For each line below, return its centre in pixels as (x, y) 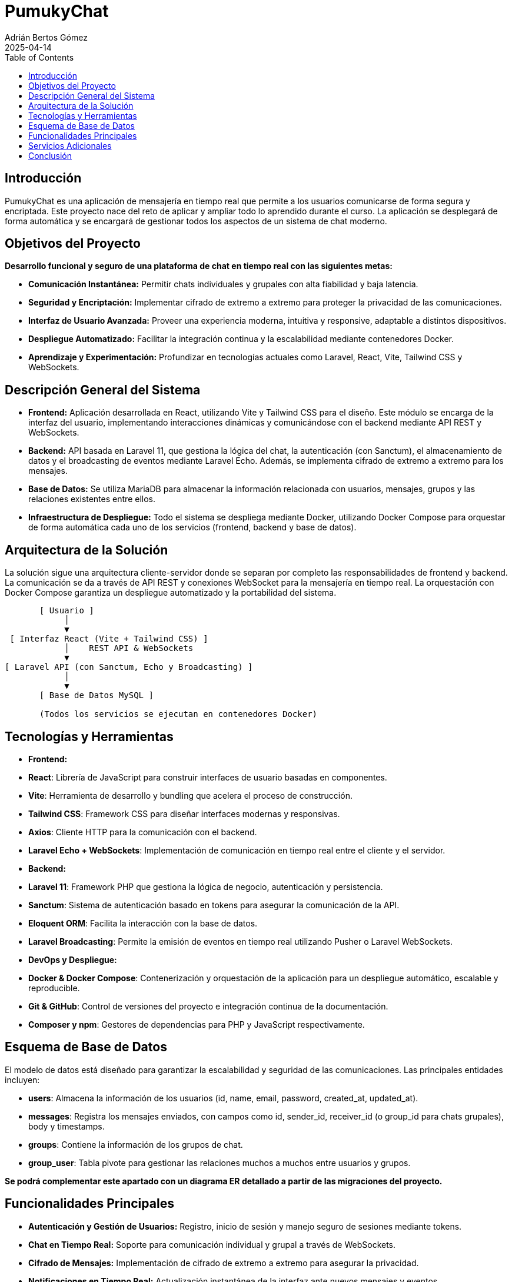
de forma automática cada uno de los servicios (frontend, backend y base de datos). (192, 527)
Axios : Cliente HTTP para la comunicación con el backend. (143, 832)
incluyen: (22, 1080)
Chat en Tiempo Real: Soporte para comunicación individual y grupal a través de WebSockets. (212, 1244)
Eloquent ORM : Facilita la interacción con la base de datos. (143, 923)
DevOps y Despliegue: (73, 959)
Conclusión (50, 155)
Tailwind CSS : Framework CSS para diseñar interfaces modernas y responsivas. (184, 813)
